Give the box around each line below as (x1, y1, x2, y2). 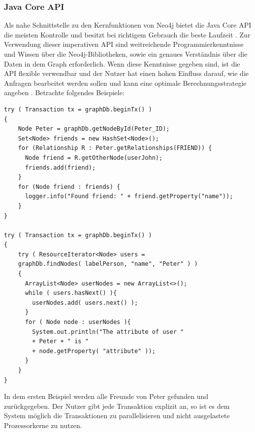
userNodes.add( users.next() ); (32, 299, 138, 306)
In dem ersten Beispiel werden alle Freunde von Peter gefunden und (4, 391, 209, 401)
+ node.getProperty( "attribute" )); (32, 347, 156, 355)
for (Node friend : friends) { (18, 183, 121, 190)
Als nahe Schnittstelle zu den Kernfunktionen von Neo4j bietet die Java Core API (4, 20, 252, 30)
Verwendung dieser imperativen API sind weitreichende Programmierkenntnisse (4, 39, 244, 49)
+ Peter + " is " (32, 338, 89, 345)
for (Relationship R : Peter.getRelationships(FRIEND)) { (18, 144, 212, 152)
